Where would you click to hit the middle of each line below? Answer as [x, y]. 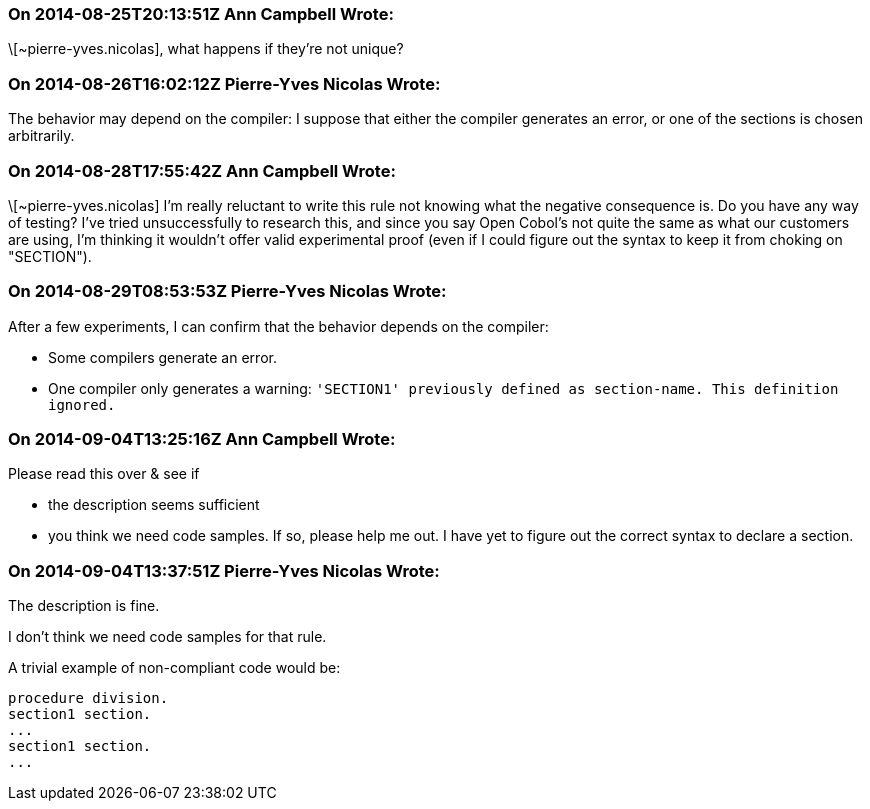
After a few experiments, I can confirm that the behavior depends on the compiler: [278, 326]
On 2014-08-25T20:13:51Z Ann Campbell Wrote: [201, 14]
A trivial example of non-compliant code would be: [174, 668]
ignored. [82, 404]
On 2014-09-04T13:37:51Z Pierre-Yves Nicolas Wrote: [224, 570]
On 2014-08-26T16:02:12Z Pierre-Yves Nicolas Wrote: [224, 83]
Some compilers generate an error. [162, 357]
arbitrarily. [41, 136]
